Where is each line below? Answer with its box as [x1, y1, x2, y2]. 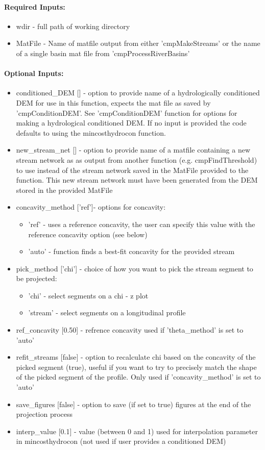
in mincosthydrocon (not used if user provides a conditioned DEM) [16, 436, 226, 446]
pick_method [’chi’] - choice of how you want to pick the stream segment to [16, 263, 253, 273]
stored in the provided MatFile [16, 184, 113, 195]
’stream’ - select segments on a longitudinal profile [28, 307, 186, 318]
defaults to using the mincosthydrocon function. [16, 127, 166, 138]
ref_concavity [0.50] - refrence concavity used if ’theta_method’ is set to [16, 324, 244, 335]
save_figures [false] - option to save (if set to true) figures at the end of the [16, 398, 251, 409]
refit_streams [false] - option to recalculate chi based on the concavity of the [16, 352, 256, 362]
